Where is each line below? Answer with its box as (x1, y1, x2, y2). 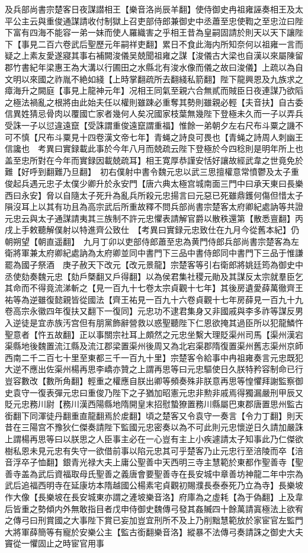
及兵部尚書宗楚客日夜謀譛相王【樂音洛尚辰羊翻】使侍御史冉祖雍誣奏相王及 (5, 3, 295, 15)
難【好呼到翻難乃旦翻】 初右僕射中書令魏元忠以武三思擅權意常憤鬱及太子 (5, 165, 291, 178)
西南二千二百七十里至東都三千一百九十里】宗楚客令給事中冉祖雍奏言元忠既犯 (5, 351, 303, 363)
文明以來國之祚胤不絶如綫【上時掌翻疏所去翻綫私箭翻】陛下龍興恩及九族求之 (5, 72, 303, 85)
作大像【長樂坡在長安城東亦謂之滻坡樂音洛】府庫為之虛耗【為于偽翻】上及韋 (5, 490, 303, 503)
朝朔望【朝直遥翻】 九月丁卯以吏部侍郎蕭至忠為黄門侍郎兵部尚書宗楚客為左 (5, 235, 299, 247)
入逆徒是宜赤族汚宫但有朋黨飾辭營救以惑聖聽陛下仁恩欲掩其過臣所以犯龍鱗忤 (5, 317, 303, 329)
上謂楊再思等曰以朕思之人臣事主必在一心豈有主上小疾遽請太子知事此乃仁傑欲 (5, 432, 303, 445)
